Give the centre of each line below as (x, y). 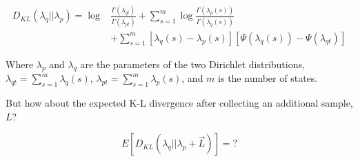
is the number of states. (268, 78)
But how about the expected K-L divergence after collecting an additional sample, (179, 103)
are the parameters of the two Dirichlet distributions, (192, 64)
